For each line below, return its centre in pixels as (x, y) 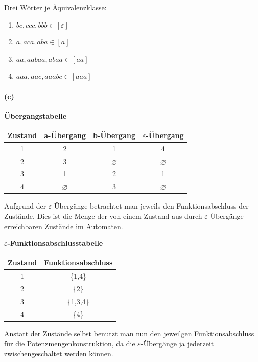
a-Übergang (65, 135)
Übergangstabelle (36, 115)
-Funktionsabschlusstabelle (55, 243)
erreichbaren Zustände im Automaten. (64, 226)
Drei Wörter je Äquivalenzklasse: (55, 7)
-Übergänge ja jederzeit (177, 343)
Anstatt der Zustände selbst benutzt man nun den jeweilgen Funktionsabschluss (129, 333)
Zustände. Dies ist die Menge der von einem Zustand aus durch (103, 216)
